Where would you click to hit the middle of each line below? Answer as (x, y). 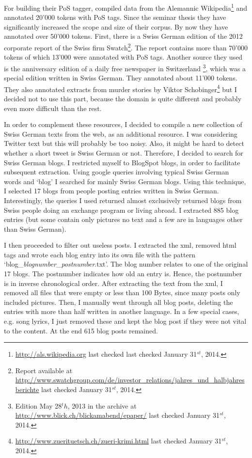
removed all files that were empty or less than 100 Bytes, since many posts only (122, 292)
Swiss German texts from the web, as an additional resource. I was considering (121, 134)
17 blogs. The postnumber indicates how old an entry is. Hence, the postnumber (123, 274)
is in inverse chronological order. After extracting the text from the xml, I (113, 283)
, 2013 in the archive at (102, 405)
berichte (27, 389)
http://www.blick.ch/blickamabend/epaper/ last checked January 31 (117, 415)
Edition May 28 (39, 405)
